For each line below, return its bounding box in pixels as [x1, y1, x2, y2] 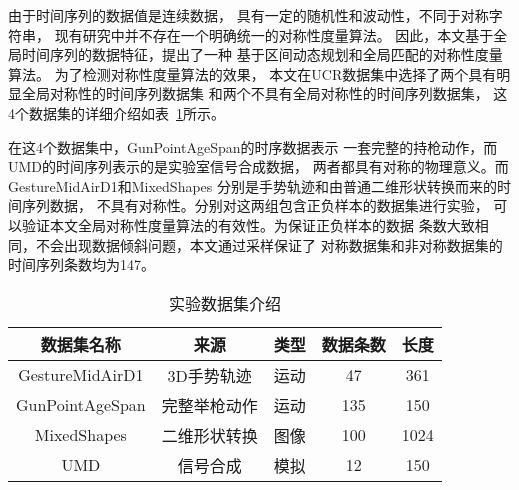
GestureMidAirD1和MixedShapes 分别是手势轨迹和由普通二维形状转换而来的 [8, 175, 498, 196]
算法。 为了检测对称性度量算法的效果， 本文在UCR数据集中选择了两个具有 [8, 63, 497, 84]
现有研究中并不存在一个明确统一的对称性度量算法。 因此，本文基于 [54, 24, 494, 45]
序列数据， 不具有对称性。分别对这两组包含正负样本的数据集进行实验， [21, 195, 489, 216]
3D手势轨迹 [167, 363, 252, 387]
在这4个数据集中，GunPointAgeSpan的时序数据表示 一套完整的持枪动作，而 [8, 136, 498, 157]
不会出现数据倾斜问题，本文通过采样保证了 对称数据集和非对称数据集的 [35, 234, 503, 255]
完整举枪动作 [161, 393, 258, 417]
